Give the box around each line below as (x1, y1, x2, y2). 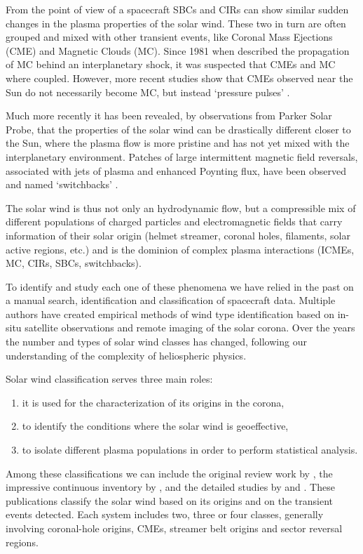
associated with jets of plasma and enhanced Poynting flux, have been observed (6, 163, 346, 178)
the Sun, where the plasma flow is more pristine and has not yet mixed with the (6, 136, 350, 150)
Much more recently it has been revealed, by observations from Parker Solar (6, 108, 332, 123)
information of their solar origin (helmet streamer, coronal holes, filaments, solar (6, 227, 350, 242)
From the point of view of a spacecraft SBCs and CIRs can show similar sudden (6, 2, 349, 16)
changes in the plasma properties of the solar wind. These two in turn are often (6, 15, 346, 30)
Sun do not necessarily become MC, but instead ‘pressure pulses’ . (6, 84, 290, 99)
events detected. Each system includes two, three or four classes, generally (6, 507, 324, 522)
